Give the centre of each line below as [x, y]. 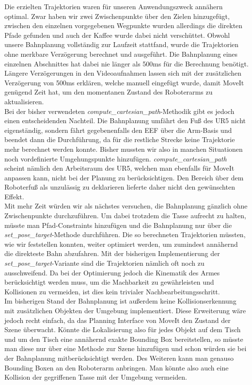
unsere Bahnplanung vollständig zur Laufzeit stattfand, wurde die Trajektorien [122, 44]
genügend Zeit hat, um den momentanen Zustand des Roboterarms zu [109, 92]
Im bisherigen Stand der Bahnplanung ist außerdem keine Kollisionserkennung [120, 301]
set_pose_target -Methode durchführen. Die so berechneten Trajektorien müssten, [125, 234]
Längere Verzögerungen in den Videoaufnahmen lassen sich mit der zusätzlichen [123, 73]
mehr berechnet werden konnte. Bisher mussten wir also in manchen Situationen [124, 149]
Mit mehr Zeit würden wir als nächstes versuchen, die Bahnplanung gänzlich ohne [126, 206]
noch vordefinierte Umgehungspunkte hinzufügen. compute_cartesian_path [116, 158]
